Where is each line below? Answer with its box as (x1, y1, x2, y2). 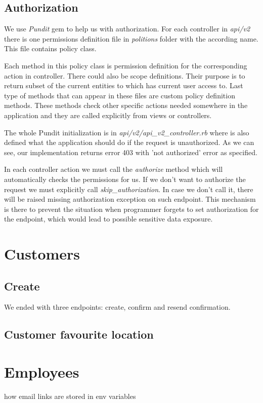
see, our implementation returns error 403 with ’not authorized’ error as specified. (4, 146, 257, 157)
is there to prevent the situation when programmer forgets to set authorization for (4, 203, 259, 214)
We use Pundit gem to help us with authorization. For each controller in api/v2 (4, 23, 250, 34)
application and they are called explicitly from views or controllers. (4, 109, 212, 120)
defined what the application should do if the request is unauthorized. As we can (4, 137, 254, 148)
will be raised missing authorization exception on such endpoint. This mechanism (4, 194, 256, 204)
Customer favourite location (4, 326, 154, 342)
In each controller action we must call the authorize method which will (4, 164, 223, 174)
